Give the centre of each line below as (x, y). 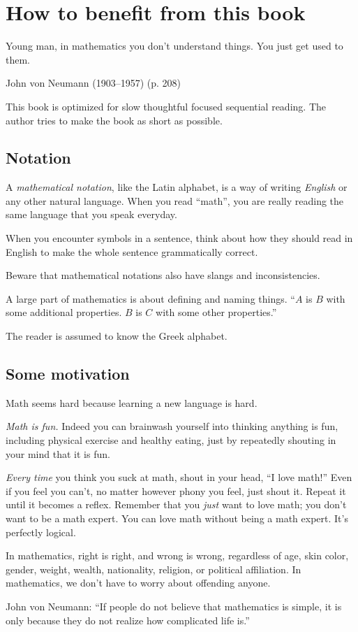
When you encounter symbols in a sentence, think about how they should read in (179, 238)
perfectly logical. (41, 532)
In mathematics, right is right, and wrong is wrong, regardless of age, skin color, (177, 555)
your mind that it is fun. (58, 453)
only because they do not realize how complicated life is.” (128, 620)
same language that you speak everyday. (91, 214)
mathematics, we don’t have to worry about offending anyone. (138, 583)
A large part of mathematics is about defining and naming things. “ (150, 298)
